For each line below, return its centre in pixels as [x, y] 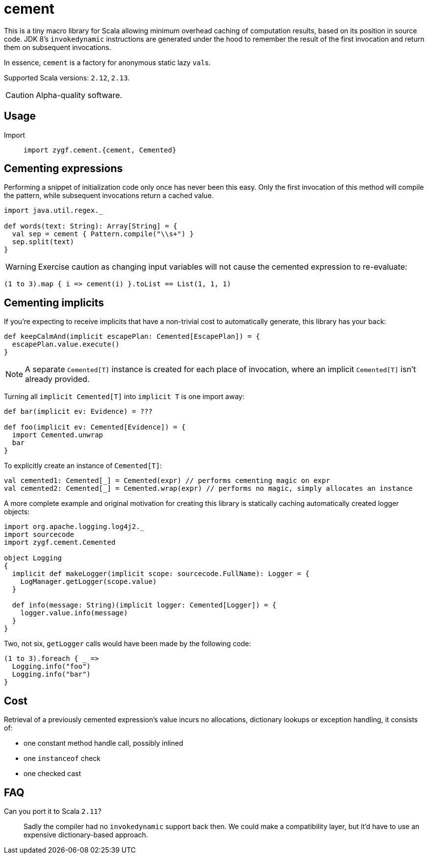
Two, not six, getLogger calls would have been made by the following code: [128, 644]
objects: [17, 512]
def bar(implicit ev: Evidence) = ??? [78, 412]
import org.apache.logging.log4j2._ [74, 527]
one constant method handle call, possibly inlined [103, 743]
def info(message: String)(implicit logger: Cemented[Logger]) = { [144, 605]
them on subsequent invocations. [58, 47]
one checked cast [52, 774]
